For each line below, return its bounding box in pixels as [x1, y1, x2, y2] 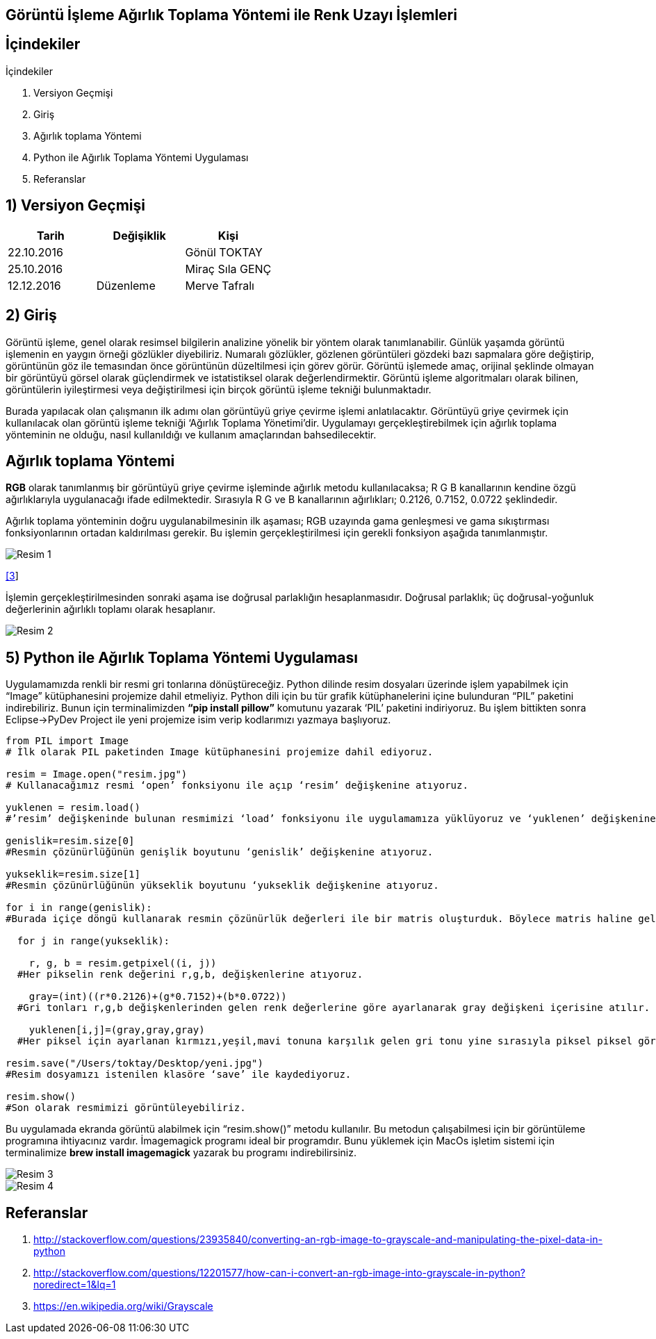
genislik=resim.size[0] [6, 835, 135, 847]
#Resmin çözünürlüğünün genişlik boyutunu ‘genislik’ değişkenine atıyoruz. [6, 846, 434, 858]
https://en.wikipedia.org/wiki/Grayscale [33, 1300, 213, 1313]
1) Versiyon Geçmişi [6, 197, 145, 215]
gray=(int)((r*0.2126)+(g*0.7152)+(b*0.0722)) [28, 991, 287, 1003]
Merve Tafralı [185, 278, 254, 293]
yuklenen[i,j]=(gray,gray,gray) [28, 1024, 205, 1036]
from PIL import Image [6, 735, 129, 747]
